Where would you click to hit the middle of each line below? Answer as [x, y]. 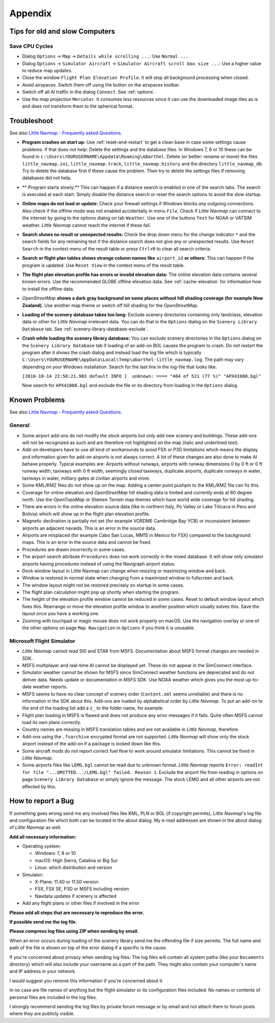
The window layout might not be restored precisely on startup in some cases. [103, 585]
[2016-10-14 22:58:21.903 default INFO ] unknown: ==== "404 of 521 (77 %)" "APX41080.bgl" [142, 376]
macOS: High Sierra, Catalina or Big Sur [76, 860]
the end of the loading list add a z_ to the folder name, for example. [93, 708]
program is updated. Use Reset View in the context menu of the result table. [104, 265]
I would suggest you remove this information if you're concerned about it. [87, 981]
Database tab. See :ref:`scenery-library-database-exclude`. [85, 329]
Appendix [31, 13]
